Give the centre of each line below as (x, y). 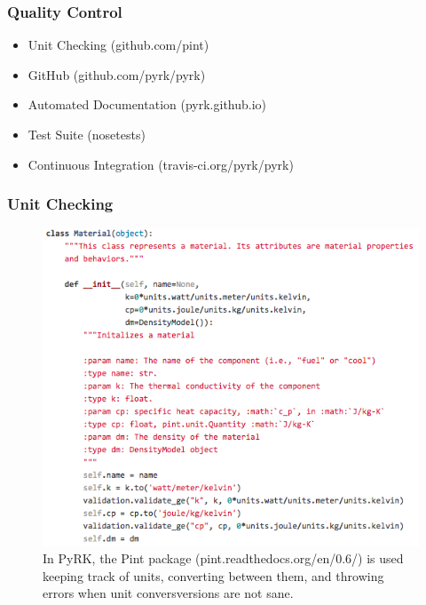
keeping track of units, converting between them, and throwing (213, 575)
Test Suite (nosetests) (87, 134)
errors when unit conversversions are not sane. (168, 593)
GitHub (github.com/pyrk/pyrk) (117, 74)
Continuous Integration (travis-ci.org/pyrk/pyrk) (161, 164)
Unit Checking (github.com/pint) (118, 45)
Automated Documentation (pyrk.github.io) (147, 104)
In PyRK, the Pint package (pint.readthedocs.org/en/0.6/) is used (223, 558)
